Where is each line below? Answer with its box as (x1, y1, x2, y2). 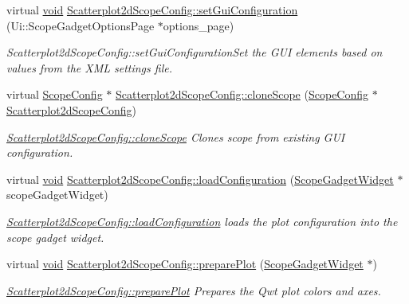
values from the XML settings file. (6, 59, 172, 76)
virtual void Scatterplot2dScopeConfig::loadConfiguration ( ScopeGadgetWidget (6, 170, 394, 187)
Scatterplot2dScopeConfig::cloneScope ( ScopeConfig (115, 86, 369, 103)
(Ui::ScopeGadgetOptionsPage (6, 17, 155, 33)
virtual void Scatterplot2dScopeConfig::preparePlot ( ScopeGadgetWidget (6, 255, 364, 272)
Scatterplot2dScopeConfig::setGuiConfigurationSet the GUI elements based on (6, 44, 383, 60)
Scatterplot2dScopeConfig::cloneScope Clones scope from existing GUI (6, 128, 345, 145)
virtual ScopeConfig (6, 86, 103, 103)
